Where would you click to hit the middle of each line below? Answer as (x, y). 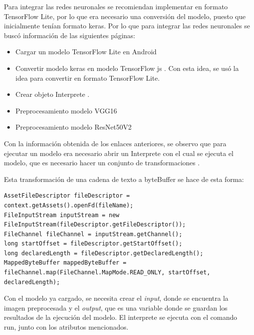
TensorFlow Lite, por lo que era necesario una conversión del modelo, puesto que (125, 16)
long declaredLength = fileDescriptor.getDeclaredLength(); (104, 253)
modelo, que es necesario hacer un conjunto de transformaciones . (102, 163)
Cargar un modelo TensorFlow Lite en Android (86, 52)
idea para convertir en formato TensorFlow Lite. (87, 78)
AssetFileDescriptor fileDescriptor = (67, 196)
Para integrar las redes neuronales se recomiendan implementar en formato (116, 6)
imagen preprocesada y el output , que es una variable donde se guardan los (116, 307)
